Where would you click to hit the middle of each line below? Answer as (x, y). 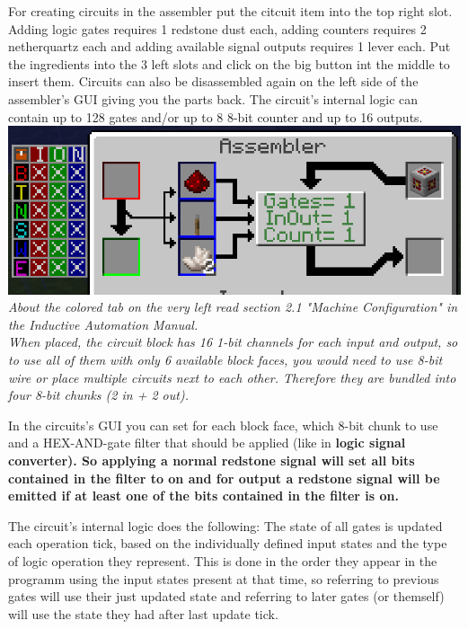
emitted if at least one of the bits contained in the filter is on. (203, 496)
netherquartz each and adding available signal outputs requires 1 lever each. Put (230, 46)
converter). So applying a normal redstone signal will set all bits (212, 461)
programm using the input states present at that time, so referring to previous (224, 578)
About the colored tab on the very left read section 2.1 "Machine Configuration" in (233, 307)
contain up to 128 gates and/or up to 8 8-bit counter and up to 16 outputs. (216, 116)
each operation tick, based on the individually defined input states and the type (228, 543)
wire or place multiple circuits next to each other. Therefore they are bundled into (232, 377)
